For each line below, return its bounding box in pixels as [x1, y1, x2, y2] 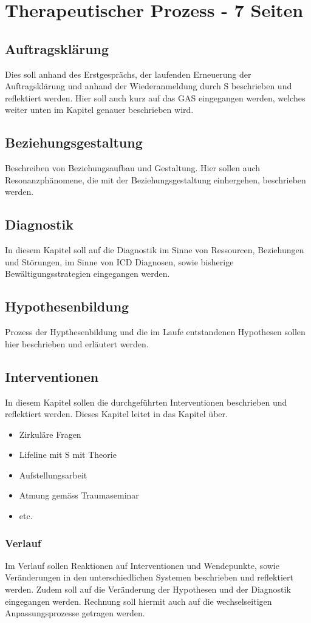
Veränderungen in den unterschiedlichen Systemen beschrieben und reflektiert [5, 571, 293, 584]
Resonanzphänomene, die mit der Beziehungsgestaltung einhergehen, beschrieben [5, 173, 306, 186]
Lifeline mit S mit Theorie [19, 448, 117, 461]
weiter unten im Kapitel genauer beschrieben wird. [5, 103, 194, 116]
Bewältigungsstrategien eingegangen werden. [5, 267, 170, 280]
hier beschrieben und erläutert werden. [5, 337, 149, 350]
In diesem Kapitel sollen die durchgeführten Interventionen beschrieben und [5, 395, 287, 408]
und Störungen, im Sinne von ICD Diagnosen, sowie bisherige [5, 255, 234, 268]
